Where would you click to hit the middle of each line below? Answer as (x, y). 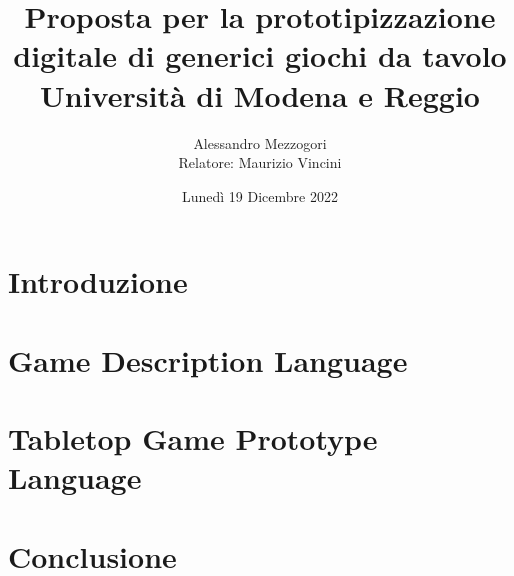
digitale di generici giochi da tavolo (260, 55)
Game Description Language (208, 359)
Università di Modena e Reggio (260, 94)
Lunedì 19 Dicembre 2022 (260, 195)
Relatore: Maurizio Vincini (260, 162)
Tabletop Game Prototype (193, 438)
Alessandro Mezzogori (260, 142)
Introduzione (98, 281)
